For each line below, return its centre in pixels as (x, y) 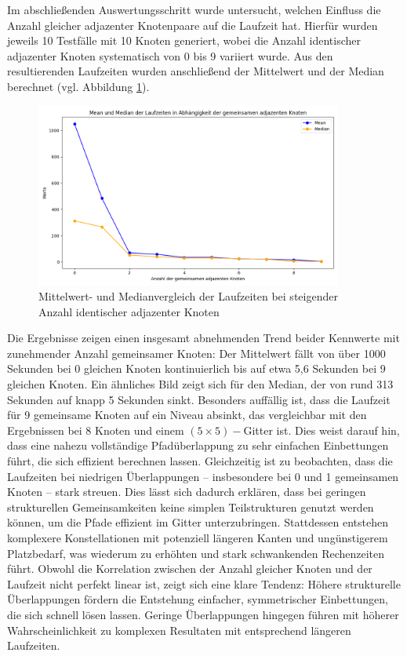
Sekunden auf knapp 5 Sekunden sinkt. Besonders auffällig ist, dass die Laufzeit (199, 399)
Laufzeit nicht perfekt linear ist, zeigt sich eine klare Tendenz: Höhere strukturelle (204, 583)
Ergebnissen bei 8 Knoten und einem (96, 430)
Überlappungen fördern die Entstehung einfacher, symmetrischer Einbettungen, (198, 599)
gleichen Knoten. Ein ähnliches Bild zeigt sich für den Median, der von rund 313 (200, 384)
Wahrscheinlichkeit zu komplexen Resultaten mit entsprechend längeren (179, 630)
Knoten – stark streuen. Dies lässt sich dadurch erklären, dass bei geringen (187, 492)
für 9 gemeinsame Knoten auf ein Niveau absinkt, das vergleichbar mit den (187, 415)
